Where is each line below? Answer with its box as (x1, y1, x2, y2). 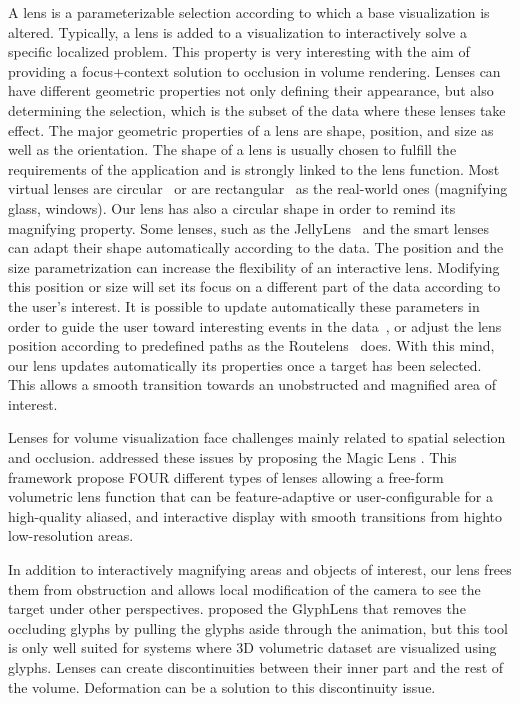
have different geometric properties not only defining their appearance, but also (8, 80, 494, 101)
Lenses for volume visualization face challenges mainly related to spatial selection (8, 427, 506, 448)
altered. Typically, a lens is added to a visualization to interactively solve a (8, 21, 467, 42)
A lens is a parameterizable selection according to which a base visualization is (8, 2, 490, 22)
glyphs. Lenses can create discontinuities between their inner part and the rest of (8, 657, 504, 677)
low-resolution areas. (8, 525, 134, 546)
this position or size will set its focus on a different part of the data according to (8, 276, 501, 297)
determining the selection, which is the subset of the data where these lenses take (8, 99, 506, 120)
